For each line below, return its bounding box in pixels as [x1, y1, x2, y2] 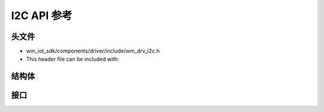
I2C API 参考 [11, 9, 73, 22]
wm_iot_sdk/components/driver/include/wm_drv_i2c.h [26, 48, 160, 55]
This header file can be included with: [26, 55, 119, 63]
